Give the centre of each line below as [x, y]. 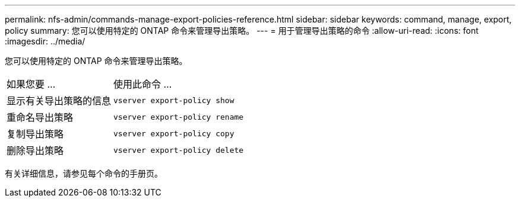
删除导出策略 [35, 150]
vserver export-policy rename [179, 117]
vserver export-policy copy [174, 133]
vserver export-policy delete [179, 150]
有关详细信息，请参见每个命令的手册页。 [84, 173]
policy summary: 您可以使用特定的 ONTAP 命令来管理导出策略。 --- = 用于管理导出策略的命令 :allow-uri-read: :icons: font [242, 31]
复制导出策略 [35, 134]
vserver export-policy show [174, 100]
